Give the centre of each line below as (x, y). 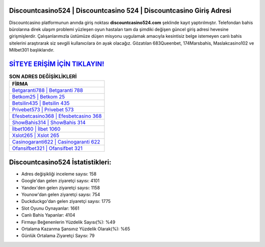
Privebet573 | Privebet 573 (43, 110)
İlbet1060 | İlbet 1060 (36, 129)
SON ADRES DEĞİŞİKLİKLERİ (43, 77)
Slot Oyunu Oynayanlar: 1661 (50, 208)
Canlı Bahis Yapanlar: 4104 (48, 215)
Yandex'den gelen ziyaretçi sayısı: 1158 (61, 188)
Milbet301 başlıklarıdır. (32, 50)
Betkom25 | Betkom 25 (39, 97)
